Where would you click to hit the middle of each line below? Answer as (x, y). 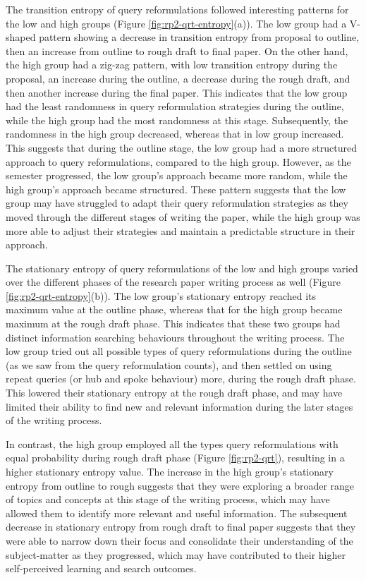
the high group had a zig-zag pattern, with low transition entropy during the (172, 65)
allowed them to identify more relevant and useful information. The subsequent (177, 513)
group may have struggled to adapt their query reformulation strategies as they (177, 203)
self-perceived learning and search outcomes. (101, 568)
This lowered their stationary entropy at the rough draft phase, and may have (174, 393)
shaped (21, 37)
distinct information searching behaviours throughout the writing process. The (175, 337)
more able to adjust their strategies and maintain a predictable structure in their (181, 230)
